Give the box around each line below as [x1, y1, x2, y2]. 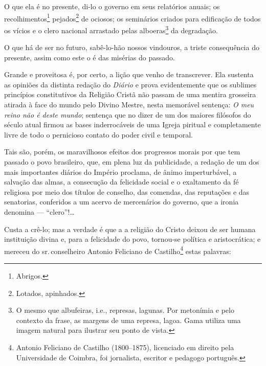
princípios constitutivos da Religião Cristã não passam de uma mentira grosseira [4, 89, 256, 100]
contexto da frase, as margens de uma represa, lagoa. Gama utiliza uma [16, 314, 241, 325]
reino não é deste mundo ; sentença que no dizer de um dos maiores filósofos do [4, 109, 251, 120]
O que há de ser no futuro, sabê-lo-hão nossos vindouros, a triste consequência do [4, 42, 259, 53]
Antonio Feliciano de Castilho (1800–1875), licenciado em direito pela [16, 342, 234, 352]
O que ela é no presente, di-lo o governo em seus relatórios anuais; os [4, 1, 220, 11]
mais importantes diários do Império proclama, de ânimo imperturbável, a [4, 166, 237, 177]
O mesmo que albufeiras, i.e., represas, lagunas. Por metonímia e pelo [16, 305, 234, 315]
